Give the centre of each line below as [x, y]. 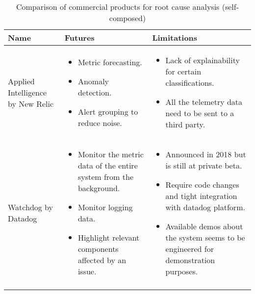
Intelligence [27, 92]
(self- [230, 7]
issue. [87, 271]
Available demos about [204, 226]
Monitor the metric [111, 154]
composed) [127, 18]
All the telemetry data [204, 102]
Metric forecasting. [110, 62]
